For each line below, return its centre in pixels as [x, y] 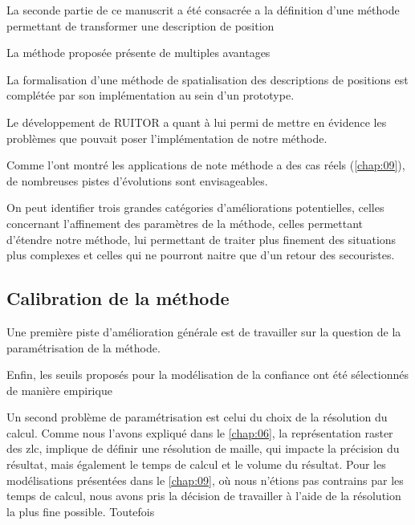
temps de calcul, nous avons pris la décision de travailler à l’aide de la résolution [204, 496]
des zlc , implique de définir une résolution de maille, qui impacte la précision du [203, 448]
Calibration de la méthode [118, 298]
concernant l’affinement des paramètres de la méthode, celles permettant [185, 223]
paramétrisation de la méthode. [83, 347]
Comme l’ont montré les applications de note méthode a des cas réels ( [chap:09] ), [206, 165]
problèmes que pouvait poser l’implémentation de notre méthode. [167, 138]
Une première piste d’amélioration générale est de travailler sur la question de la [204, 331]
